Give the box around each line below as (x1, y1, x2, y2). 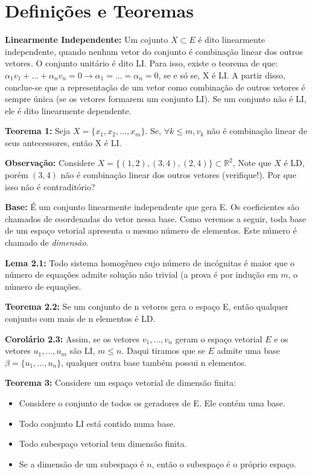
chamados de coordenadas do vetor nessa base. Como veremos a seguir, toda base (5, 212, 306, 225)
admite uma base (217, 344, 280, 357)
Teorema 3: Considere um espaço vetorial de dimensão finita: (5, 376, 236, 389)
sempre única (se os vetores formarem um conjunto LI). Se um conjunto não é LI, (5, 92, 307, 105)
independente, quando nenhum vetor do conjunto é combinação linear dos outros (5, 45, 303, 57)
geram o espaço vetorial (175, 332, 263, 345)
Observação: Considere (5, 156, 95, 169)
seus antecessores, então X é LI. (5, 136, 122, 149)
